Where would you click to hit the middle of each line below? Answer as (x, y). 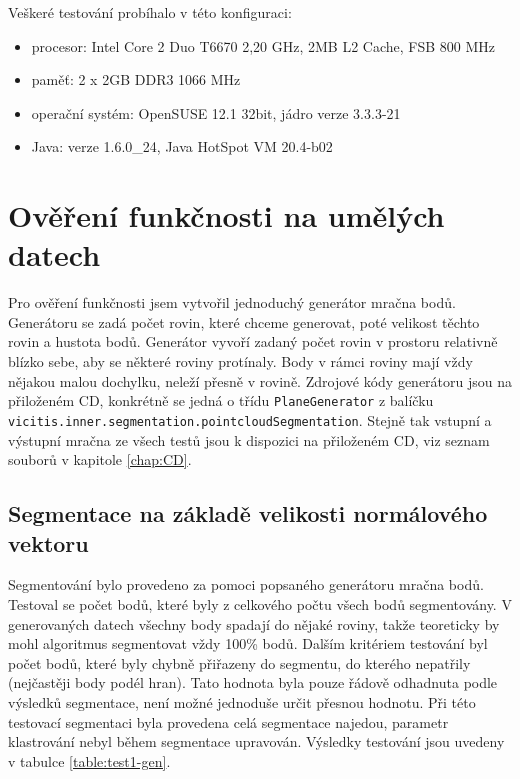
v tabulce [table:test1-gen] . (89, 760)
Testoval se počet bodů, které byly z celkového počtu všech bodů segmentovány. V (260, 603)
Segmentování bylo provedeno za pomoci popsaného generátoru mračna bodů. (246, 584)
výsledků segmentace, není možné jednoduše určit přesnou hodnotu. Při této (242, 701)
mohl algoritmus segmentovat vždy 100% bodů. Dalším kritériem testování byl (248, 643)
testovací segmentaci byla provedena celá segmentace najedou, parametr (228, 721)
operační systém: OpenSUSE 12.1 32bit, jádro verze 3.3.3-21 (216, 112)
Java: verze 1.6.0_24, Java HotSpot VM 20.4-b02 (182, 146)
